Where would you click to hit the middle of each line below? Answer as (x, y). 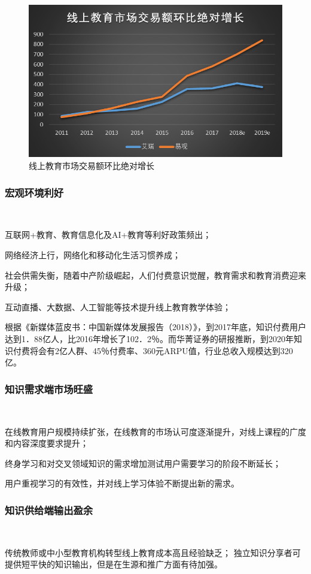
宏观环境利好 (34, 192)
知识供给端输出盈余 (49, 510)
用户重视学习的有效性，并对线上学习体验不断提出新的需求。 (122, 483)
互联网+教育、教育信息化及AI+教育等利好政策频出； (108, 235)
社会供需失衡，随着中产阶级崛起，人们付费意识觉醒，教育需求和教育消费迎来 (155, 275)
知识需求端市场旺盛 (49, 389)
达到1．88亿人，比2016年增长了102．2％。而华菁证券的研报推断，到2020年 (149, 338)
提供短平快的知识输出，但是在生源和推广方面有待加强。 (114, 564)
